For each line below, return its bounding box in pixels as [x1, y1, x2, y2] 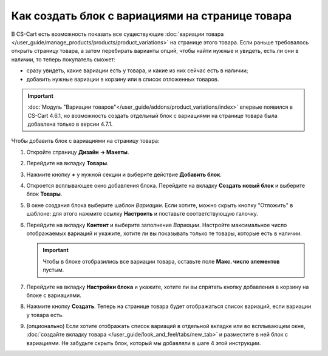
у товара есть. [26, 311, 64, 318]
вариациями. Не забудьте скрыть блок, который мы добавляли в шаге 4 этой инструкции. [26, 339, 261, 346]
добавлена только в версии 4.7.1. [27, 120, 113, 128]
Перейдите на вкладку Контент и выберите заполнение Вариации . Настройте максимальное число [26, 221, 287, 228]
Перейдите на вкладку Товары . [26, 160, 109, 167]
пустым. [43, 266, 64, 273]
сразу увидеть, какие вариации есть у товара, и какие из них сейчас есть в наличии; [26, 67, 248, 74]
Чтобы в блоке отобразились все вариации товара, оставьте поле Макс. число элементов [43, 258, 280, 265]
